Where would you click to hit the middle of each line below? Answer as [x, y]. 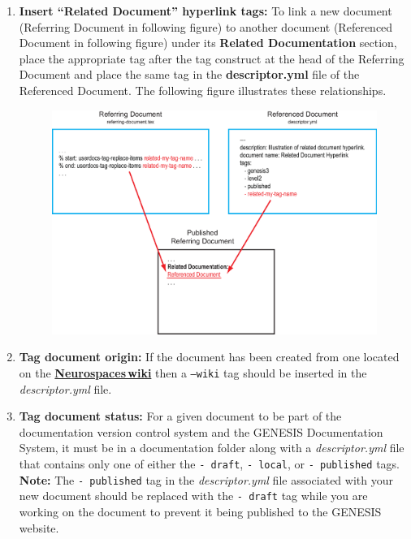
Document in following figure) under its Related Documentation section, [208, 43]
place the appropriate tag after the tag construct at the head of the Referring [212, 58]
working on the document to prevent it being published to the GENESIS [200, 512]
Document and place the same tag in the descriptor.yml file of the [189, 74]
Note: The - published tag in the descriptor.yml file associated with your [206, 479]
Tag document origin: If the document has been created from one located [209, 357]
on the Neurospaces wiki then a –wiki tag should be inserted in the [193, 373]
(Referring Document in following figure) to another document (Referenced [206, 26]
